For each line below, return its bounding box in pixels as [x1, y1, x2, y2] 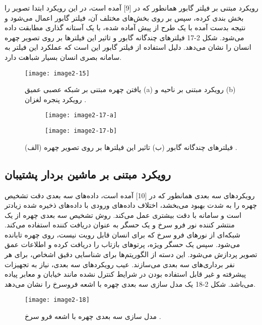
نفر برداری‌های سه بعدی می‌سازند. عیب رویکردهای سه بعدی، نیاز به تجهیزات [5, 259, 235, 269]
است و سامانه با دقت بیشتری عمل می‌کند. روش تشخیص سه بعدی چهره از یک [5, 209, 242, 220]
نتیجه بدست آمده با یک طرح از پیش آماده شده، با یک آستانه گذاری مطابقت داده [5, 22, 246, 33]
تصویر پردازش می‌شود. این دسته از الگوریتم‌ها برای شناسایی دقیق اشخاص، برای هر [5, 249, 257, 260]
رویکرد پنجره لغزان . [25, 94, 87, 104]
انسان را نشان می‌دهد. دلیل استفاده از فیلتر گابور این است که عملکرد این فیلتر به [5, 42, 251, 52]
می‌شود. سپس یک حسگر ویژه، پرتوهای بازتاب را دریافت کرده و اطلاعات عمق [5, 239, 240, 250]
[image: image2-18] [25, 296, 90, 304]
